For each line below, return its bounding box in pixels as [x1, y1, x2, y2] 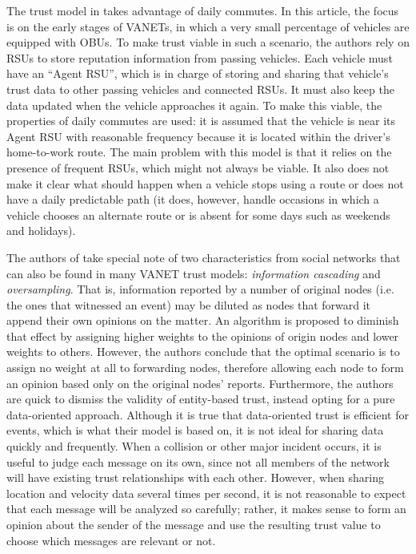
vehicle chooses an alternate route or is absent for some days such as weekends [6, 206, 390, 223]
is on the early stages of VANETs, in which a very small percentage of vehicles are [6, 18, 410, 34]
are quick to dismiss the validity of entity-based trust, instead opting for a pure [6, 390, 395, 407]
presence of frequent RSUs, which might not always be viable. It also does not [6, 159, 390, 176]
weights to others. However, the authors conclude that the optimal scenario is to [6, 343, 400, 360]
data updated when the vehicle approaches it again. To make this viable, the [6, 96, 382, 113]
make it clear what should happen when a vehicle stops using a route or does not [6, 175, 404, 192]
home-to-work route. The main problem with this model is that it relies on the [6, 144, 392, 160]
